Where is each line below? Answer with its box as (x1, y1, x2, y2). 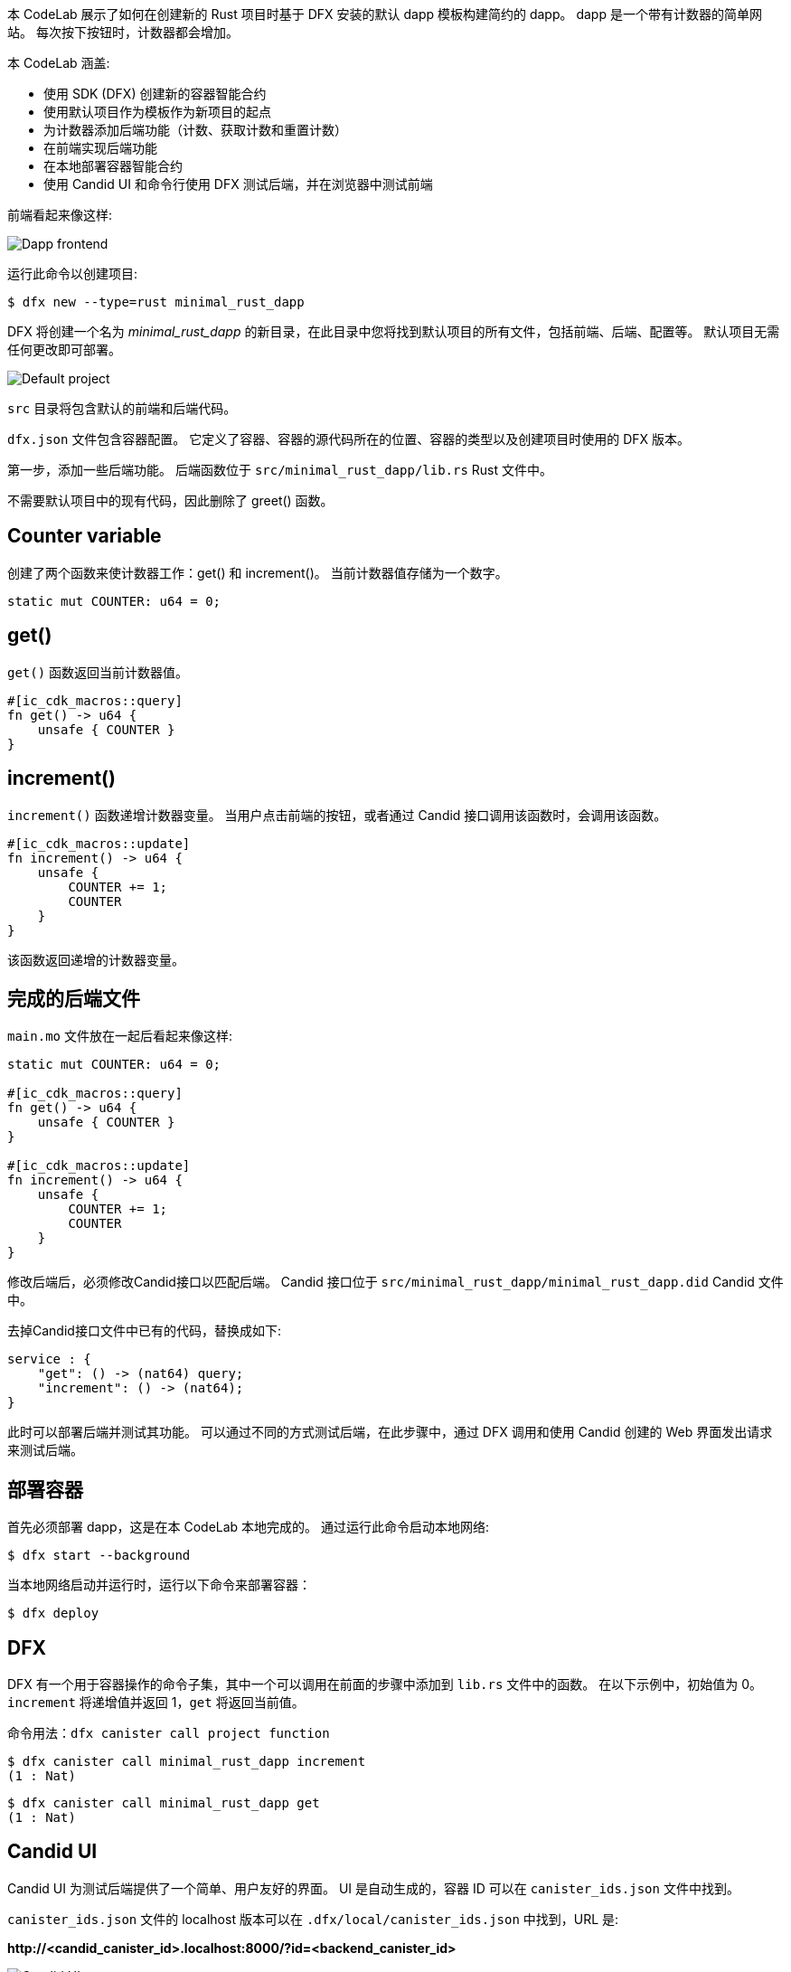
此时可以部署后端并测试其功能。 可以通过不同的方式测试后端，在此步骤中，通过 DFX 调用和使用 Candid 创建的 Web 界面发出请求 (7, 1424, 773, 1440)
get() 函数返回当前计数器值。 (7, 664, 189, 680)
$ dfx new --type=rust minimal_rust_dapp (7, 295, 305, 309)
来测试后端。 (7, 1442, 83, 1458)
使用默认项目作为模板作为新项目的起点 (43, 104, 271, 119)
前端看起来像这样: (7, 207, 113, 222)
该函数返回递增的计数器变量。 (7, 951, 184, 967)
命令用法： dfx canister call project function (7, 1725, 330, 1741)
